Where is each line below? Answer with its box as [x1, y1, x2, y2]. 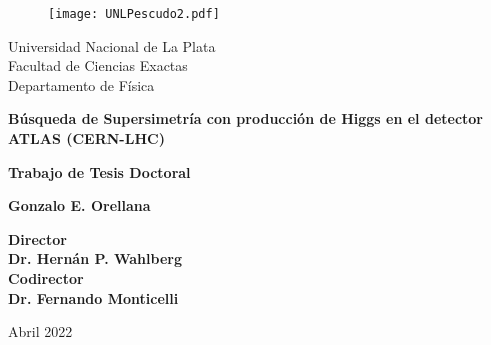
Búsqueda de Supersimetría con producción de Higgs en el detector [8, 108, 483, 129]
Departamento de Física [8, 74, 155, 95]
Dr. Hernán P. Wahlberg [8, 248, 182, 269]
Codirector [8, 268, 84, 288]
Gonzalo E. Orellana [8, 195, 151, 216]
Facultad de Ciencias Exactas [8, 55, 188, 76]
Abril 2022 [8, 321, 73, 342]
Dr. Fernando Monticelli [8, 287, 179, 308]
